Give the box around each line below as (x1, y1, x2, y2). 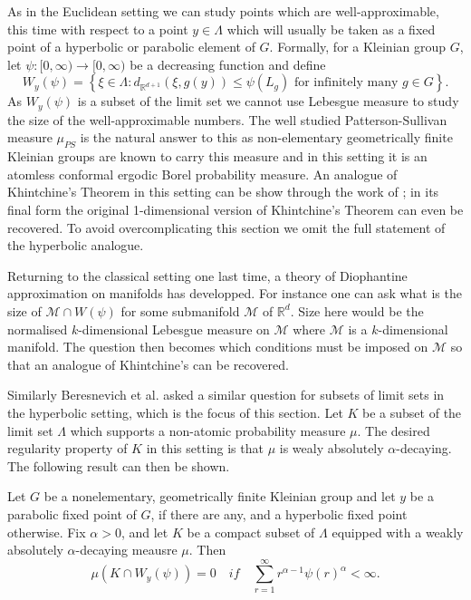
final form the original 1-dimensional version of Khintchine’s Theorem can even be (7, 200, 464, 218)
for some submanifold (120, 301, 240, 320)
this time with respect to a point (7, 19, 188, 38)
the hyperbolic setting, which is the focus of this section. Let (7, 402, 343, 421)
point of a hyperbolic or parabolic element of (7, 37, 255, 56)
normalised (7, 319, 68, 338)
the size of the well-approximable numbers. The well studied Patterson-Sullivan (7, 110, 447, 129)
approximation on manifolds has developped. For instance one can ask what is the (7, 284, 462, 303)
